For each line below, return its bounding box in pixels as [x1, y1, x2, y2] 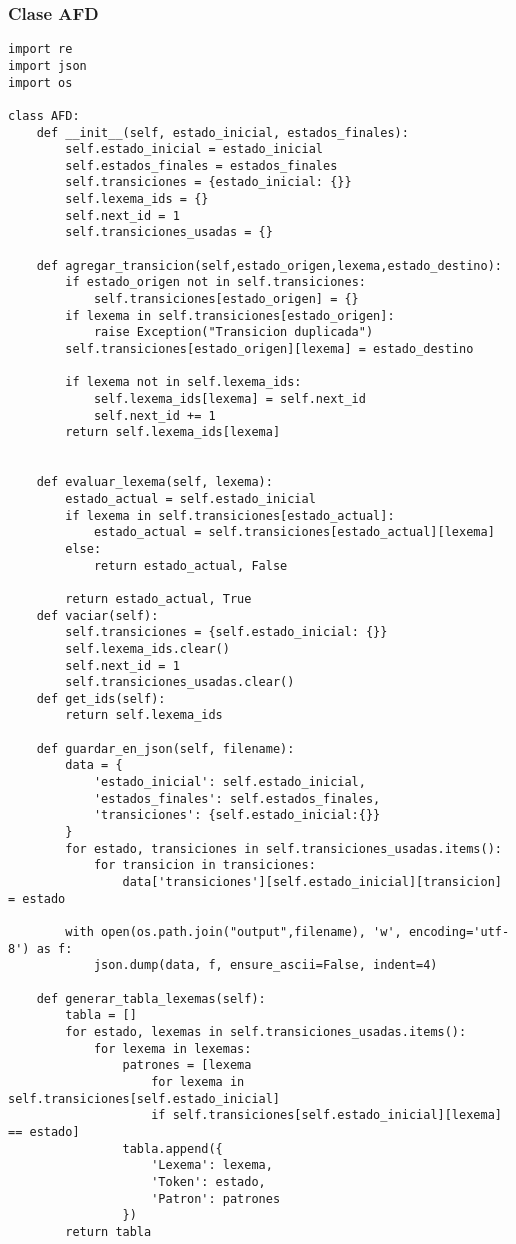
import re [8, 42, 73, 57]
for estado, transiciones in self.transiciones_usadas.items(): [65, 841, 502, 856]
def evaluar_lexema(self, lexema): [36, 475, 273, 490]
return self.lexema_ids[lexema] [65, 425, 281, 440]
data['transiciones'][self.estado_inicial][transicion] [122, 875, 502, 890]
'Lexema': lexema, [151, 1158, 273, 1173]
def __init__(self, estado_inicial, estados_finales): [36, 125, 409, 140]
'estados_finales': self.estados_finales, [93, 791, 381, 806]
